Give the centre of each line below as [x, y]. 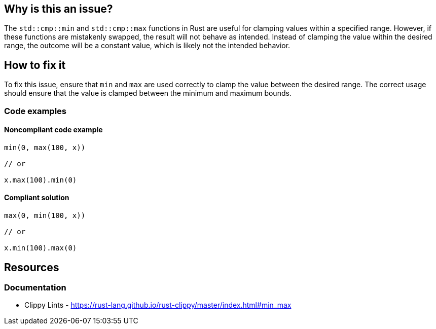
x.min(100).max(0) [41, 248]
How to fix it [35, 65]
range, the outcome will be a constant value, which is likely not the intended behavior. [147, 46]
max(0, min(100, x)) [45, 216]
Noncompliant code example [53, 130]
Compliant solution [37, 198]
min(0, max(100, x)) [45, 147]
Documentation [35, 287]
